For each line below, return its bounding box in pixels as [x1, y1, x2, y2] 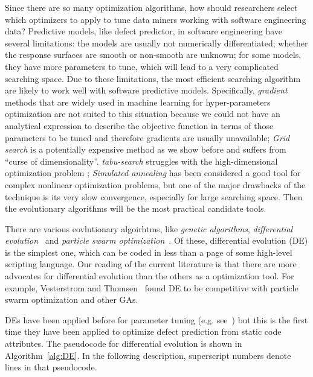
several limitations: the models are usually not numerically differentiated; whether [5, 36, 308, 49]
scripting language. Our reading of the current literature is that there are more [5, 258, 297, 270]
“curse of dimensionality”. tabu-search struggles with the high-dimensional [5, 154, 278, 167]
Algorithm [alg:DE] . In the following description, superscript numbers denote [5, 349, 291, 361]
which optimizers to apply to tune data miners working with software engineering [5, 13, 306, 25]
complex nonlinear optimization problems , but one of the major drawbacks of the [5, 178, 306, 191]
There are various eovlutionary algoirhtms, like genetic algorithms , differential [5, 222, 293, 235]
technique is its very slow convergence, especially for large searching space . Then [5, 190, 303, 203]
